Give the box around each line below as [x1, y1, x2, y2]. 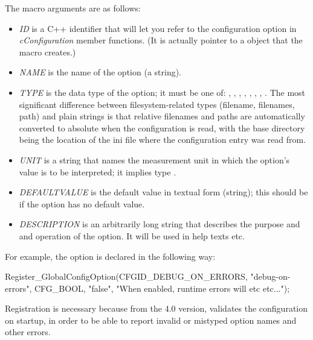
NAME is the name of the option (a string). [19, 66, 182, 78]
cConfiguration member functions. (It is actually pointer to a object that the [19, 34, 303, 46]
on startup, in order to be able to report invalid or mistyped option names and [5, 313, 297, 326]
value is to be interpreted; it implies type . [19, 165, 176, 178]
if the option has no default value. [19, 197, 145, 210]
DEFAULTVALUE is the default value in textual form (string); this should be [19, 186, 308, 198]
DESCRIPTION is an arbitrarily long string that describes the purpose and [19, 218, 300, 230]
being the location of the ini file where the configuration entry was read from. [19, 133, 306, 146]
